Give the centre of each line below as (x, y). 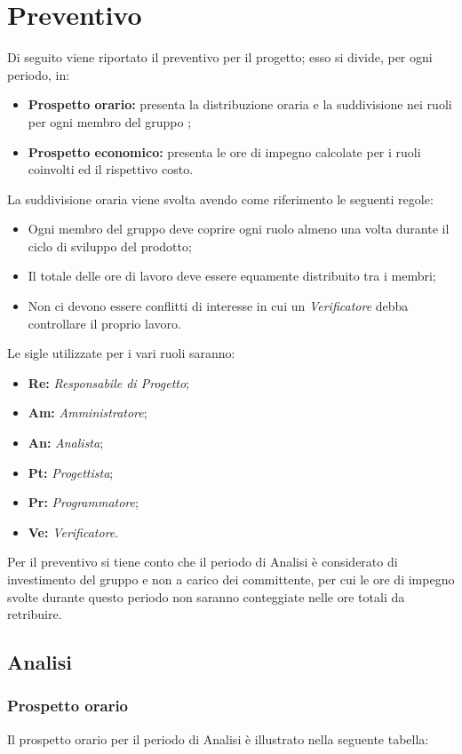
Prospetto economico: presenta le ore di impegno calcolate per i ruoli (224, 151)
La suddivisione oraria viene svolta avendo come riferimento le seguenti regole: (220, 198)
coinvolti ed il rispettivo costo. (111, 169)
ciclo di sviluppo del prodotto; (110, 246)
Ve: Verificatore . (73, 532)
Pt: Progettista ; (71, 472)
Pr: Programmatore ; (83, 502)
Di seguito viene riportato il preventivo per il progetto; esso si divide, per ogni (220, 57)
